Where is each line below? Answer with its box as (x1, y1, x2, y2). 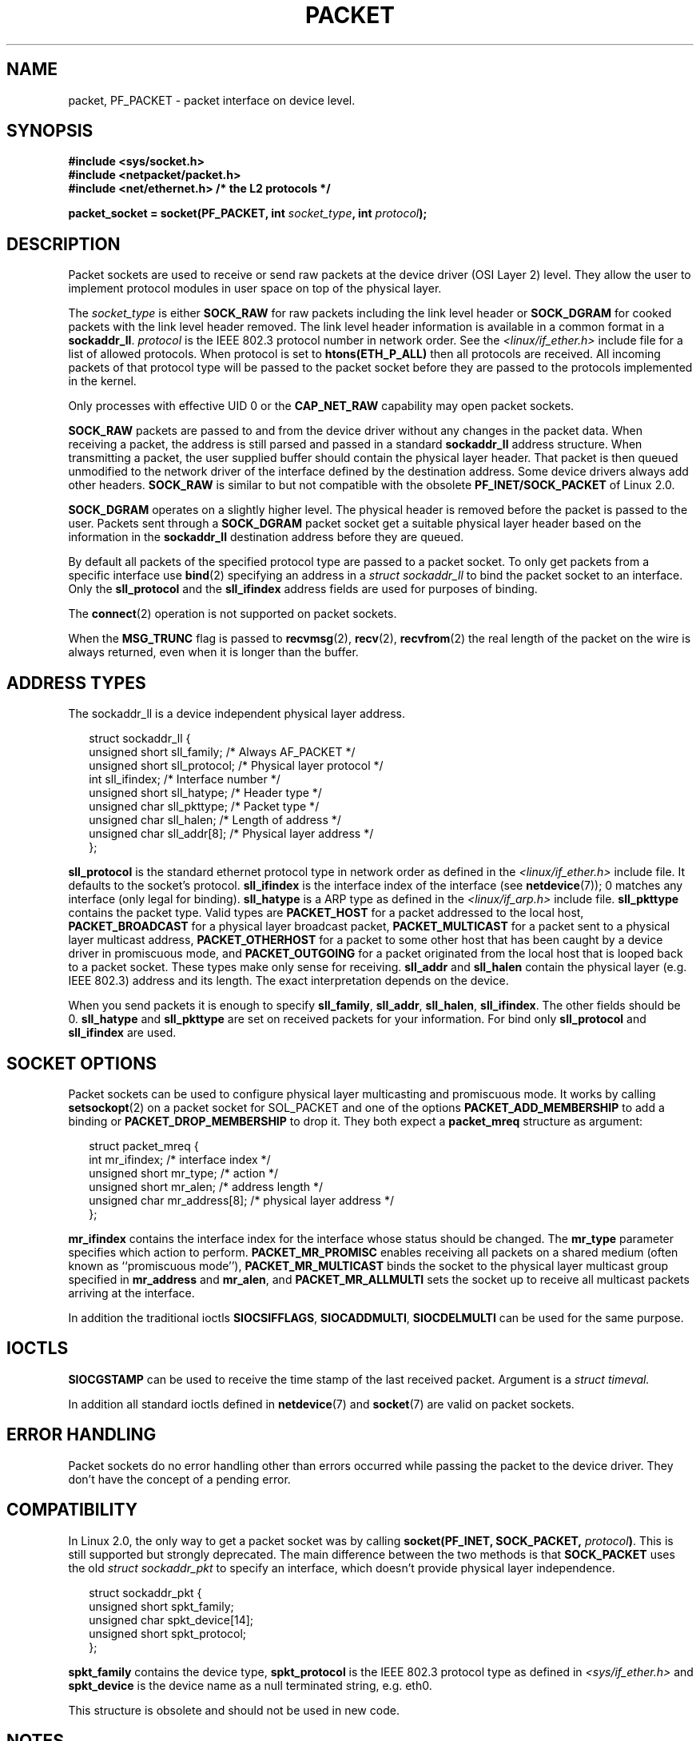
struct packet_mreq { (89, 1138, 199, 1153)
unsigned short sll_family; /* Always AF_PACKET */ (89, 745, 356, 759)
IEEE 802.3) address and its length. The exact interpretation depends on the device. (68, 974, 509, 988)
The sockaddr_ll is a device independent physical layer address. (68, 707, 406, 721)
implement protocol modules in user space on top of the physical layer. (68, 281, 442, 296)
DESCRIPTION (6, 233, 121, 254)
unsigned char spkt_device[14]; (89, 1612, 254, 1627)
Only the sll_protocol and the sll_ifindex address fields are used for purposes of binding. (68, 582, 538, 596)
